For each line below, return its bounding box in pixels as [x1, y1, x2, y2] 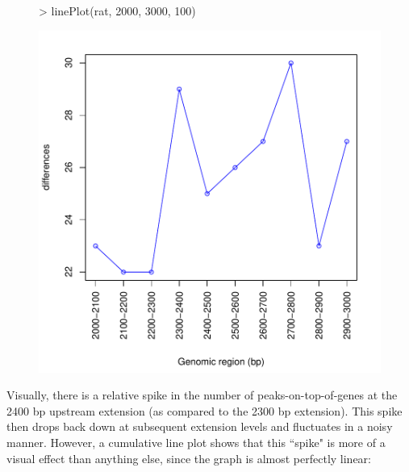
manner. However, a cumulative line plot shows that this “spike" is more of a [6, 433, 386, 450]
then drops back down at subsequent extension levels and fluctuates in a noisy [6, 418, 393, 435]
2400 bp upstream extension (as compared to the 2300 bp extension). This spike [6, 402, 403, 419]
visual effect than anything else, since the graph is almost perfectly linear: [6, 449, 371, 466]
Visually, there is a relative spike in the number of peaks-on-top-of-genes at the [6, 386, 398, 403]
